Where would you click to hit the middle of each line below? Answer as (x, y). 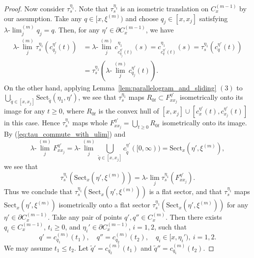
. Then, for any (77, 30)
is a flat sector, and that (185, 191)
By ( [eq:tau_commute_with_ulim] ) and (65, 134)
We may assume (28, 247)
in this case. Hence (32, 123)
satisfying (213, 18)
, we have (160, 30)
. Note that (91, 8)
